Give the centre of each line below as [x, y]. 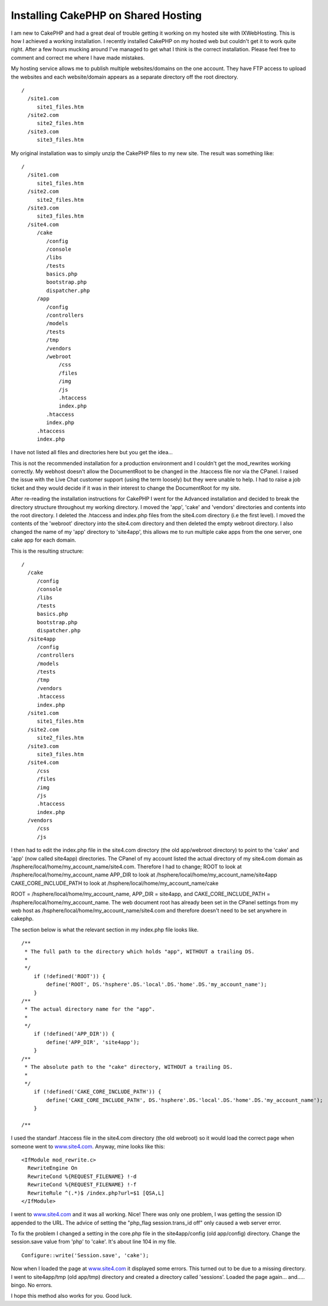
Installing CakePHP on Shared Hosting [106, 15]
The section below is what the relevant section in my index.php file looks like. [105, 930]
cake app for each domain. [43, 540]
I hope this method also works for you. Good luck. [71, 1296]
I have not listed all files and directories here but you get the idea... [92, 452]
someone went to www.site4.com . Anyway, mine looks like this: [88, 1146]
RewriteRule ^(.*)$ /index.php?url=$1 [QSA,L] [96, 1193]
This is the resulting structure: [47, 551]
